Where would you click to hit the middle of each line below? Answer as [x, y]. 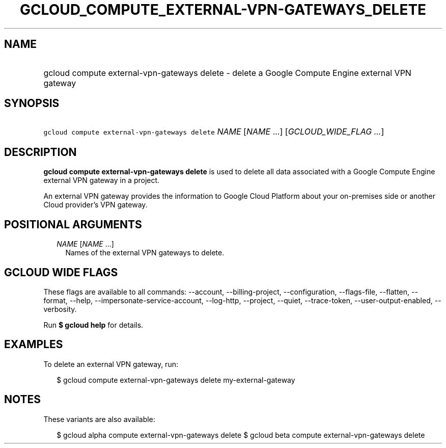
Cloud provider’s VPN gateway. [95, 205]
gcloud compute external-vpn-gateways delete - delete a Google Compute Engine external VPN [227, 73]
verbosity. [60, 309]
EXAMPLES [34, 345]
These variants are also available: [99, 419]
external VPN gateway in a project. [102, 180]
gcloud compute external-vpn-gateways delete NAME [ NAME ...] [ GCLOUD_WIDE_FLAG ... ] [214, 132]
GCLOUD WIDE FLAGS [61, 272]
